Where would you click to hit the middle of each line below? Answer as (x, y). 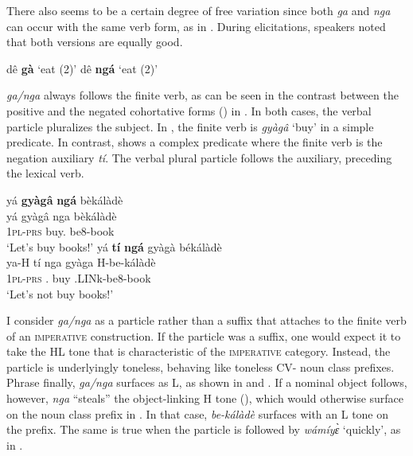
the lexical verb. (45, 173)
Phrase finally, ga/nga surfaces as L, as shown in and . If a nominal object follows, (207, 382)
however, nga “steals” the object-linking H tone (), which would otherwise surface (205, 398)
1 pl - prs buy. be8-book (60, 231)
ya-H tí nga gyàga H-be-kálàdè (81, 262)
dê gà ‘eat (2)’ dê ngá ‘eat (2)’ (82, 68)
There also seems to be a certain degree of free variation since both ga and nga (199, 10)
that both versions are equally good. (95, 42)
